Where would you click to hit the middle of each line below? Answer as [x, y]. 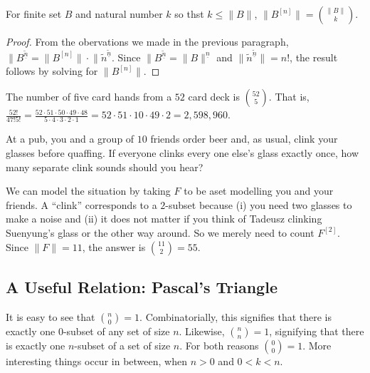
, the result [314, 57]
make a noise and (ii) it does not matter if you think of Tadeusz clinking [164, 219]
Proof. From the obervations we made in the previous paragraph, [147, 41]
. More [317, 345]
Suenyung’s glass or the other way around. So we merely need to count [160, 232]
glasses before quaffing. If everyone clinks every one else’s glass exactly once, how [183, 152]
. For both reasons [219, 345]
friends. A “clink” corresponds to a [81, 204]
